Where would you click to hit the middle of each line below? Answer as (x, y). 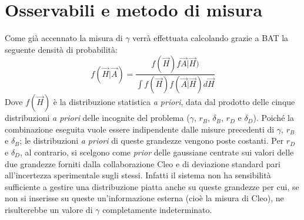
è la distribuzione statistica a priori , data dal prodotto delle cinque (174, 102)
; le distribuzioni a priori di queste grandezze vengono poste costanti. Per (152, 141)
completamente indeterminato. (157, 209)
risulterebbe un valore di (49, 209)
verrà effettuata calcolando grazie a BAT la (211, 38)
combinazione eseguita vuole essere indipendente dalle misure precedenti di (140, 129)
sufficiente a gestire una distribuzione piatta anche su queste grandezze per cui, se (152, 186)
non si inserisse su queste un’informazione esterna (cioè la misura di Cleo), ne (144, 198)
